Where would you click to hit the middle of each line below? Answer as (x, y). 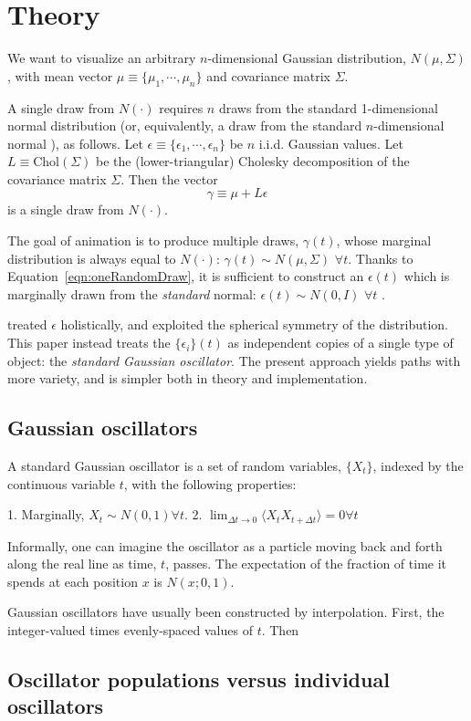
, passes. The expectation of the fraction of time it (306, 564)
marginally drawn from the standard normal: (132, 293)
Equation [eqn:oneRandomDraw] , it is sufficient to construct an (186, 276)
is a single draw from (66, 209)
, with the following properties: (210, 483)
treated (27, 324)
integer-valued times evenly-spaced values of (130, 630)
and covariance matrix (268, 75)
